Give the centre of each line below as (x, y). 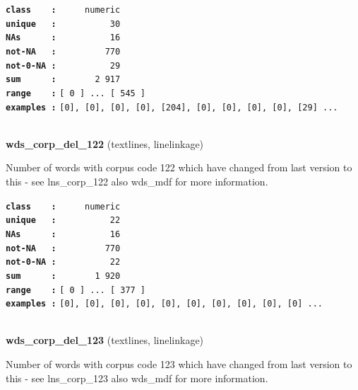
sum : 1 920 (63, 276)
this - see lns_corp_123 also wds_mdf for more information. (137, 378)
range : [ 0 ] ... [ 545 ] (76, 93)
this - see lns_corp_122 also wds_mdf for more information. (137, 182)
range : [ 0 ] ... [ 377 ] (76, 290)
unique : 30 (63, 24)
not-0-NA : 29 (63, 65)
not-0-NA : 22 (63, 262)
